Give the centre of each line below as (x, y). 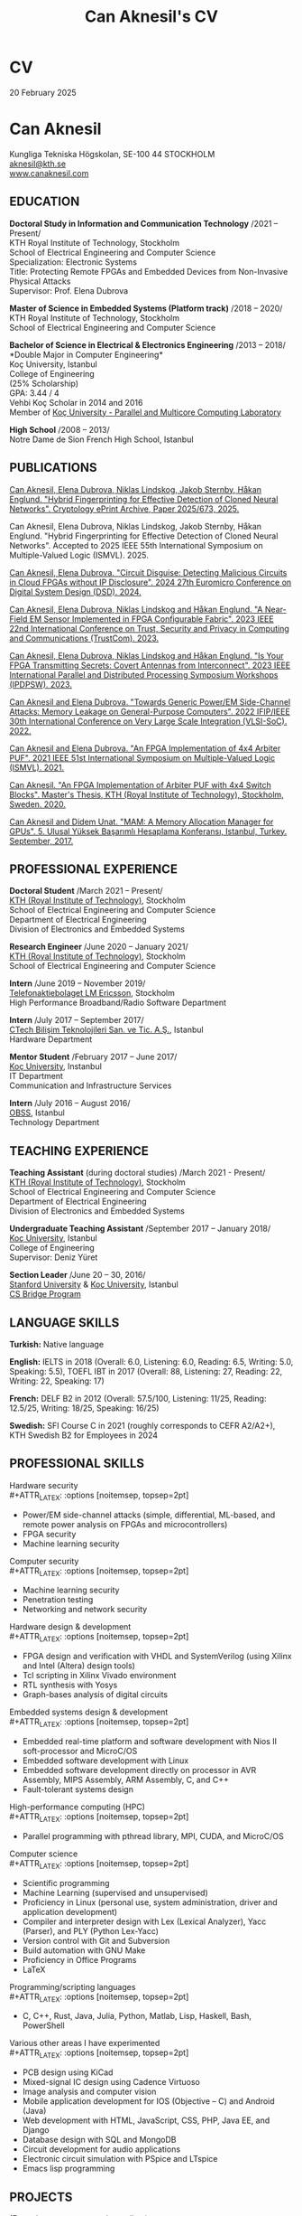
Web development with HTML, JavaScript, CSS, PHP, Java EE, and (146, 2120)
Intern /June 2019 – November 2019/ (78, 983)
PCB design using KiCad (68, 2072)
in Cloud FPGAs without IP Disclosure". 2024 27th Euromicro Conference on (151, 582)
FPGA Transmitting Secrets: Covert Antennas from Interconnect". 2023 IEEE (150, 665)
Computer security (44, 1561)
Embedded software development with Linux (105, 1761)
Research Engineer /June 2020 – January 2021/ (99, 947)
